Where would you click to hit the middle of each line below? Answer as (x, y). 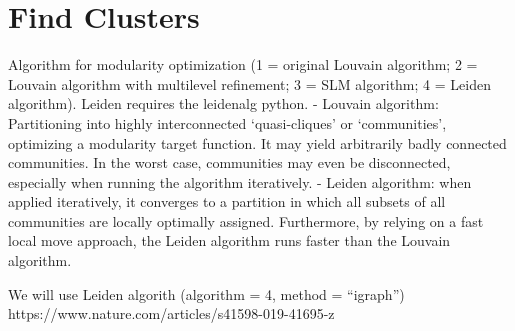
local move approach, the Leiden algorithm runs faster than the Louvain (229, 240)
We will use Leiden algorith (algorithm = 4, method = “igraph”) (206, 293)
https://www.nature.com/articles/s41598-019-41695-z (171, 313)
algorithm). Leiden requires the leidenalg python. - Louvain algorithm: (223, 103)
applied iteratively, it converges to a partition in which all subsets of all (227, 201)
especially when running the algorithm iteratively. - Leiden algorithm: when (240, 181)
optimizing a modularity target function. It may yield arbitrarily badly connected (257, 142)
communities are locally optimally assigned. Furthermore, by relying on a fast (246, 220)
